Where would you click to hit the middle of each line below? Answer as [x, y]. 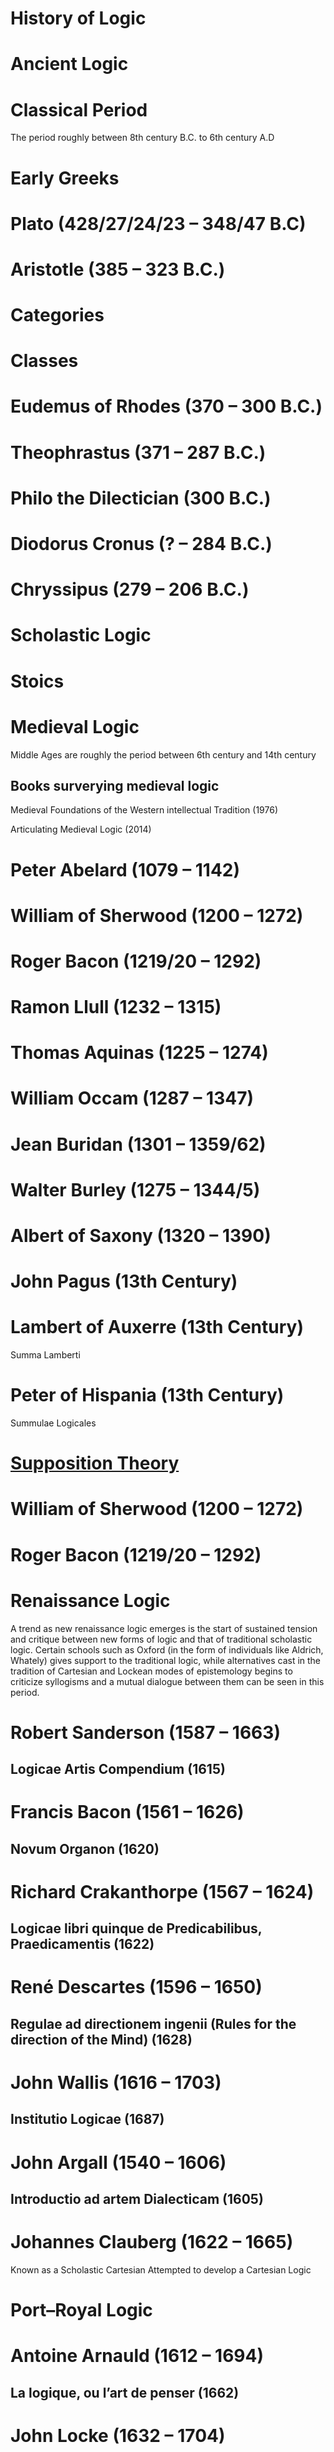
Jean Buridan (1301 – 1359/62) [138, 1144]
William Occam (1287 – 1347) [132, 1098]
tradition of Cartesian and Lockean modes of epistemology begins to [151, 1671]
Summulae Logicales [53, 1423]
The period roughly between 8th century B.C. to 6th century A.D [142, 138]
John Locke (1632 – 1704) [118, 2435]
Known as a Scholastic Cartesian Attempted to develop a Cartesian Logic [161, 2269]
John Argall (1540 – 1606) [118, 2162]
